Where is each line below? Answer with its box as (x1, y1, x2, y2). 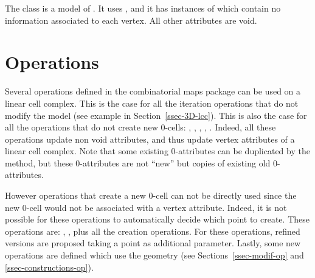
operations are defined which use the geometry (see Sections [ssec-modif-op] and (5, 249, 304, 262)
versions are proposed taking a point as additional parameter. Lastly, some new (5, 237, 301, 249)
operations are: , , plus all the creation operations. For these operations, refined (5, 224, 300, 237)
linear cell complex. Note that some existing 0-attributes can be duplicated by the (5, 144, 310, 157)
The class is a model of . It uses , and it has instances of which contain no (5, 2, 281, 14)
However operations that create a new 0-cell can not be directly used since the (5, 189, 297, 202)
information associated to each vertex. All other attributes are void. (5, 13, 257, 26)
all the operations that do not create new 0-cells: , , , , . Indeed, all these (5, 121, 276, 134)
